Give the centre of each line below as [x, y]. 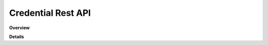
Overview [19, 28]
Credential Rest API [50, 13]
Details [17, 37]
